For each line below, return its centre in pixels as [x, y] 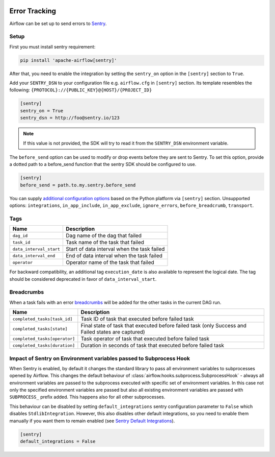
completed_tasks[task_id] [43, 319]
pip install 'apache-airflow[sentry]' [68, 60]
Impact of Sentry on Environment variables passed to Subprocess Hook [100, 358]
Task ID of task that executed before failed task [137, 319]
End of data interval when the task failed [114, 256]
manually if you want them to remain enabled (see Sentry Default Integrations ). [92, 421]
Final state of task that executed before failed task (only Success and [164, 326]
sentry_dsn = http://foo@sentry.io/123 [70, 118]
